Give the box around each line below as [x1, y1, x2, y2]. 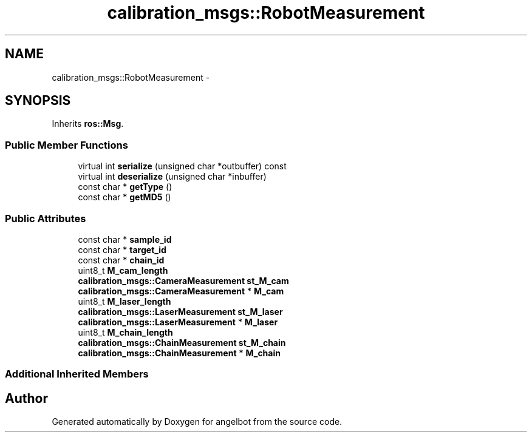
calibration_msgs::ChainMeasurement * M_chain [78, 347, 281, 358]
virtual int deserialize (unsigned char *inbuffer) [78, 171, 267, 182]
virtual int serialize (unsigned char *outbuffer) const [78, 161, 287, 172]
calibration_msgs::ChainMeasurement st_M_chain [78, 337, 286, 348]
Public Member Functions [5, 138, 128, 151]
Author [5, 390, 48, 406]
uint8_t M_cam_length [78, 265, 168, 276]
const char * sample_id [78, 234, 172, 245]
